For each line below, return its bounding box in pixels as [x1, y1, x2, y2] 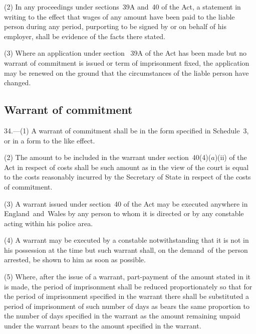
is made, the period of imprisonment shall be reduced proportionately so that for [4, 281, 252, 291]
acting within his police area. [4, 218, 93, 228]
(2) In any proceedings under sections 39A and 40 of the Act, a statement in [4, 2, 241, 12]
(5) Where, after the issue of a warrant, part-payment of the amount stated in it [4, 271, 250, 282]
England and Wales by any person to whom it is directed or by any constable [4, 208, 244, 219]
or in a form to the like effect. [4, 135, 95, 145]
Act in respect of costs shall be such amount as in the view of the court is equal [4, 161, 249, 172]
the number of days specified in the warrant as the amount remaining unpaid [4, 310, 240, 321]
